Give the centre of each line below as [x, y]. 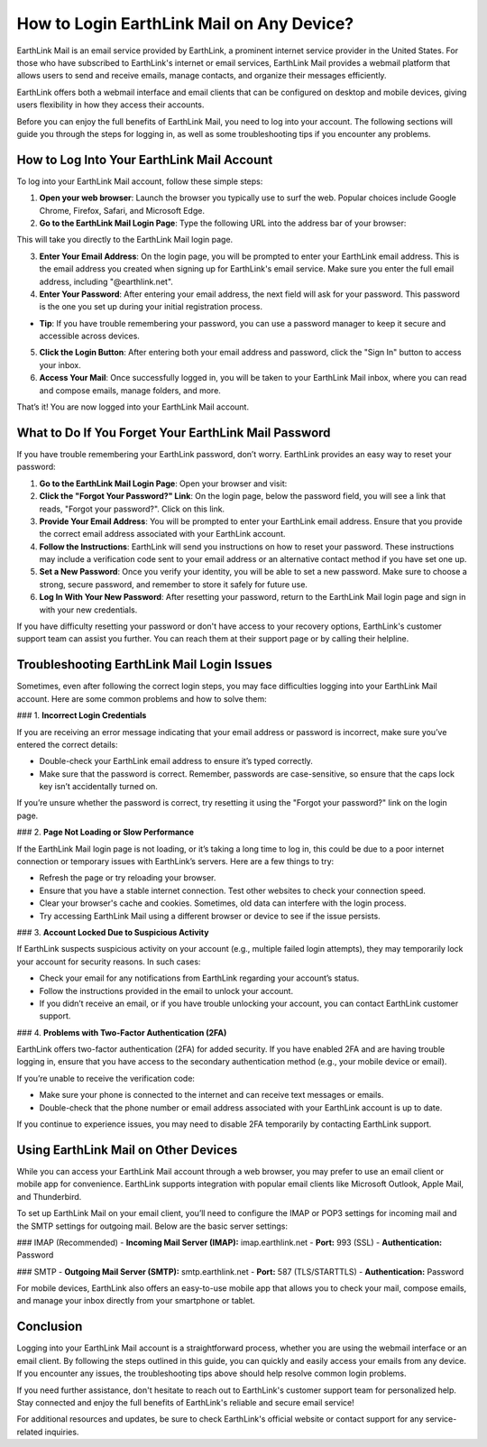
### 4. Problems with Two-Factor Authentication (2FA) [122, 1032]
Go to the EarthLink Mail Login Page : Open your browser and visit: [163, 484]
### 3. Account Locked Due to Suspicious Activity [113, 932]
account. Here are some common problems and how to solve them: [142, 698]
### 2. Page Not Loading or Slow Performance [105, 832]
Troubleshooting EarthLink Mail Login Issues [144, 664]
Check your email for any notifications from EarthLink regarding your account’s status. [199, 978]
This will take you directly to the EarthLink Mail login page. [125, 240]
